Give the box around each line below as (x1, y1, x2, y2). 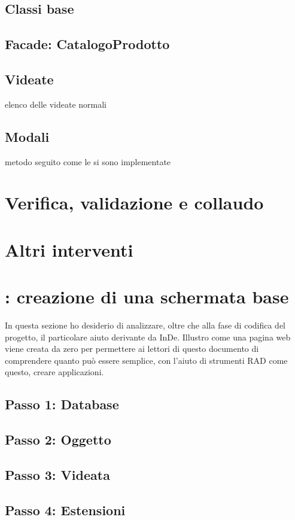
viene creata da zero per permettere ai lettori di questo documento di (5, 342, 259, 355)
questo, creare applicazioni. (5, 366, 104, 378)
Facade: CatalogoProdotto (5, 35, 170, 53)
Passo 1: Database (5, 395, 119, 413)
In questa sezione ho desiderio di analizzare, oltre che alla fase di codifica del (5, 319, 285, 332)
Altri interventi (5, 237, 133, 261)
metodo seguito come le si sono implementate (5, 155, 171, 168)
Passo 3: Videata (5, 465, 110, 483)
